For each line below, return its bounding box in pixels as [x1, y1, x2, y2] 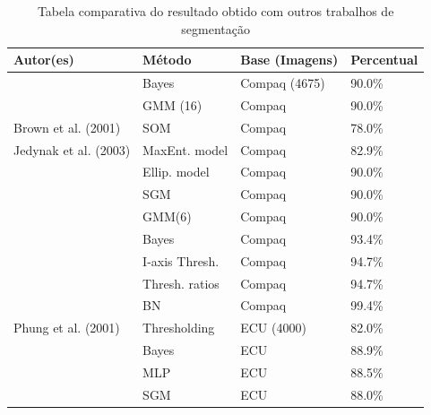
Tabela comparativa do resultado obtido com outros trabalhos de [37, 2, 394, 20]
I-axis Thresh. [142, 251, 220, 270]
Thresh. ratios [142, 273, 220, 292]
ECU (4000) [240, 318, 306, 337]
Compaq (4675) [240, 73, 325, 92]
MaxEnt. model [142, 140, 228, 159]
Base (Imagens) [240, 50, 339, 69]
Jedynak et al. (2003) [13, 140, 131, 159]
